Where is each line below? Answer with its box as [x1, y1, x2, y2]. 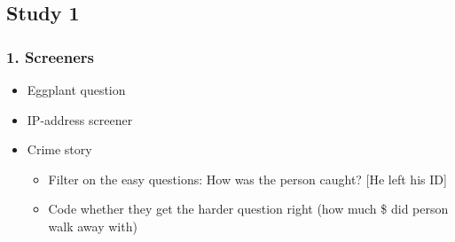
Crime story [27, 140, 92, 159]
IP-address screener [27, 110, 133, 129]
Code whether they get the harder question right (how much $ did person [48, 199, 449, 218]
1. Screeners [6, 45, 94, 67]
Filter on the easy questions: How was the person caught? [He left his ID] [48, 169, 447, 188]
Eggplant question [27, 81, 126, 98]
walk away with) [48, 216, 137, 235]
